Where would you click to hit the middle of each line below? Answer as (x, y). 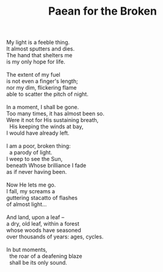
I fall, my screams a (31, 191)
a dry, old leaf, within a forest (43, 224)
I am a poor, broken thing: (39, 146)
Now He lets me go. (31, 185)
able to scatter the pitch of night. (47, 94)
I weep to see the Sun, (34, 159)
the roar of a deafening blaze (45, 256)
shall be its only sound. (38, 263)
